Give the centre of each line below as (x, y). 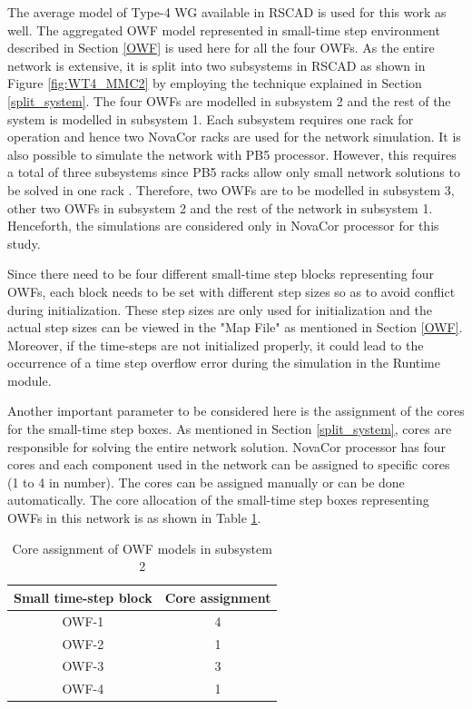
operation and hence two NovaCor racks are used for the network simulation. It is (234, 137)
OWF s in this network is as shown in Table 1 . (134, 518)
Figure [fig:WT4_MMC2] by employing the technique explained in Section (215, 83)
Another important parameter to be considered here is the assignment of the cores (236, 411)
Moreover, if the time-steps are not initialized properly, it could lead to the (216, 345)
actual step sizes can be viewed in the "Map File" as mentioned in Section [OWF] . (235, 327)
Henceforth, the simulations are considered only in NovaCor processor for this (223, 226)
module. (29, 380)
